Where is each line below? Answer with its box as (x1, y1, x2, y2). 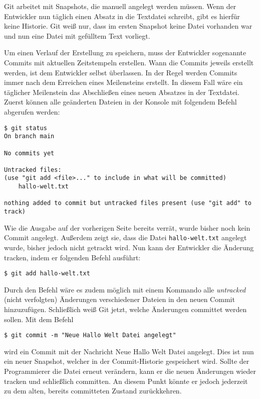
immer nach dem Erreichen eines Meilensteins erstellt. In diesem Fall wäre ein (4, 77, 243, 87)
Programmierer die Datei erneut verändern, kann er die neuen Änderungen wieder (4, 366, 256, 376)
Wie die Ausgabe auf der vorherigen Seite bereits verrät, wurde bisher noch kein (4, 222, 250, 233)
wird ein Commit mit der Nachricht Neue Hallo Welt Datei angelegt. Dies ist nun (4, 346, 254, 356)
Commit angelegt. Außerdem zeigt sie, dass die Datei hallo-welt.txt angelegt (4, 232, 247, 243)
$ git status (4, 124, 47, 132)
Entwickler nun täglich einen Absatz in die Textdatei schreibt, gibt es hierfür (4, 11, 240, 21)
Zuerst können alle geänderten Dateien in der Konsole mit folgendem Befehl (4, 96, 237, 107)
